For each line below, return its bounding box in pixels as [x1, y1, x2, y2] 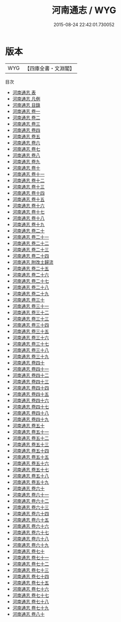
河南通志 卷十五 [12, 196, 45, 202]
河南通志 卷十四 [12, 190, 45, 196]
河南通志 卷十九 [12, 221, 45, 227]
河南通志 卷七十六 [12, 586, 49, 592]
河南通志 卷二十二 [12, 240, 49, 246]
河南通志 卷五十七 [12, 466, 49, 473]
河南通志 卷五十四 [12, 448, 49, 454]
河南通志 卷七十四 [12, 573, 49, 579]
